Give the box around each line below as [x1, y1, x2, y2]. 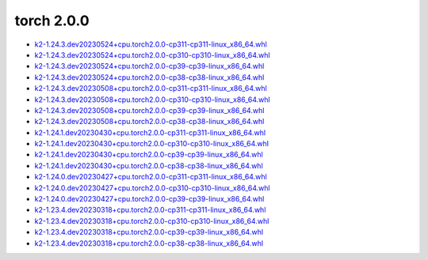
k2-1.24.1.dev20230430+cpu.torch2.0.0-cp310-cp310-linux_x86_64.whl [34, 139, 269, 149]
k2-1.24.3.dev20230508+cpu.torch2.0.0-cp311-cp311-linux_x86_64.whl [34, 84, 267, 93]
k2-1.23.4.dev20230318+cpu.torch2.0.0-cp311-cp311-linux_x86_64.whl [34, 205, 266, 215]
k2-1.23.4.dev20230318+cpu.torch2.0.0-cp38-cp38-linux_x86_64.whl [34, 238, 264, 248]
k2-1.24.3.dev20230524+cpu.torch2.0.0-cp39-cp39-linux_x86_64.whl [34, 62, 265, 71]
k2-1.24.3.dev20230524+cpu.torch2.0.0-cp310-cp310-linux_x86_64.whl [34, 50, 270, 59]
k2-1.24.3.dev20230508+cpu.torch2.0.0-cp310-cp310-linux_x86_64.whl [34, 95, 270, 104]
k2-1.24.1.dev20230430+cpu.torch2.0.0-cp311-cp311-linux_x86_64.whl [34, 127, 266, 138]
